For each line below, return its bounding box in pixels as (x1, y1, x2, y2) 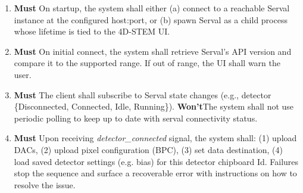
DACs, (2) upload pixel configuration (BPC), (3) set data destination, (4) (14, 143, 283, 155)
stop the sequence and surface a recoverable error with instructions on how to (14, 167, 297, 179)
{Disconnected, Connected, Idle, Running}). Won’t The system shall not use (14, 100, 294, 113)
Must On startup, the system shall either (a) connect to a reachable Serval (14, 2, 290, 14)
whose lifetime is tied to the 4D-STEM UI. (14, 25, 170, 38)
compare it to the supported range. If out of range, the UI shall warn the (14, 57, 280, 69)
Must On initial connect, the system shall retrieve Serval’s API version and (14, 45, 292, 57)
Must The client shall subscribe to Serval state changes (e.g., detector (14, 88, 271, 101)
